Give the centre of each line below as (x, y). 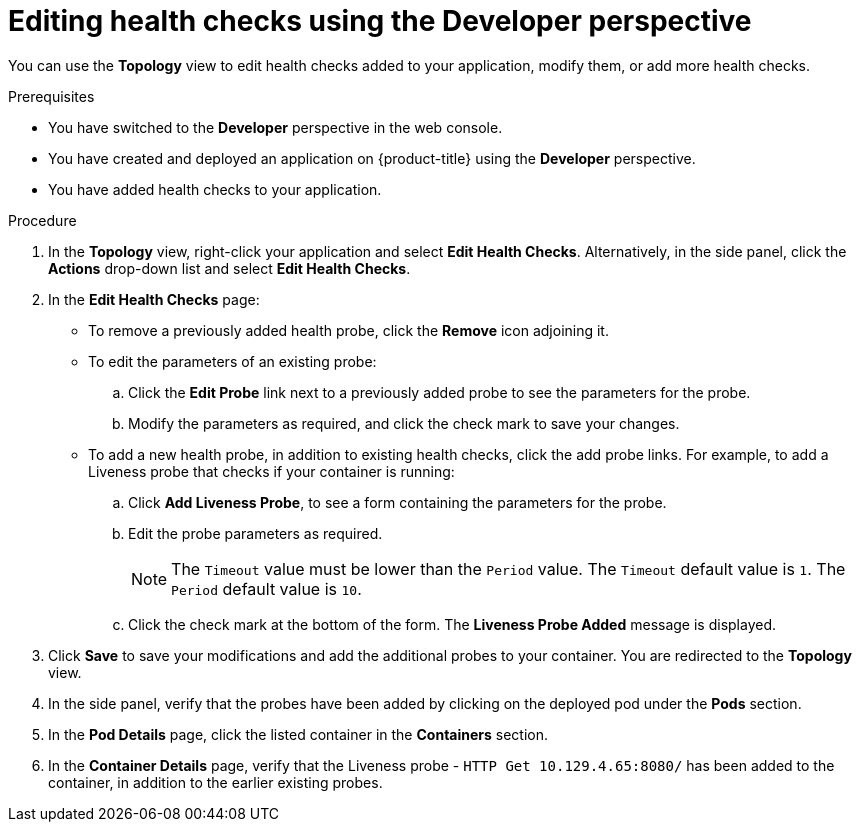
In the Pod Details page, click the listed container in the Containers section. (298, 734)
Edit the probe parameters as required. (255, 533)
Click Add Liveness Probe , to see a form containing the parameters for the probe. (397, 502)
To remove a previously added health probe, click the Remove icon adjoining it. (348, 330)
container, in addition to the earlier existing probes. (215, 782)
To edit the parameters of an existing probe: (232, 361)
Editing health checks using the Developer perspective (380, 21)
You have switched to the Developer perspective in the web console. (275, 127)
